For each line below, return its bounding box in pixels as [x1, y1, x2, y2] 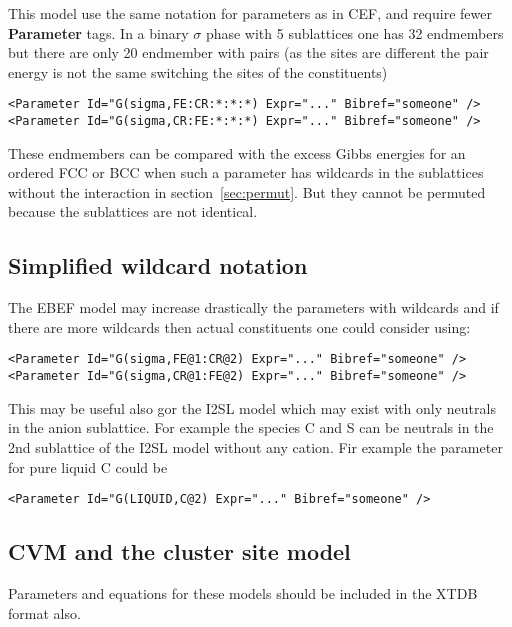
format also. [8, 602, 81, 623]
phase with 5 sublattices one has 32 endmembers [205, 22, 504, 43]
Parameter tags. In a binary [8, 22, 189, 43]
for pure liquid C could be [8, 456, 168, 477]
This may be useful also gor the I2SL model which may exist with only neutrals [8, 397, 496, 418]
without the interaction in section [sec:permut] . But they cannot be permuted [8, 181, 486, 202]
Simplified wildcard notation [8, 250, 308, 281]
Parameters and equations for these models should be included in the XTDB [8, 583, 478, 603]
